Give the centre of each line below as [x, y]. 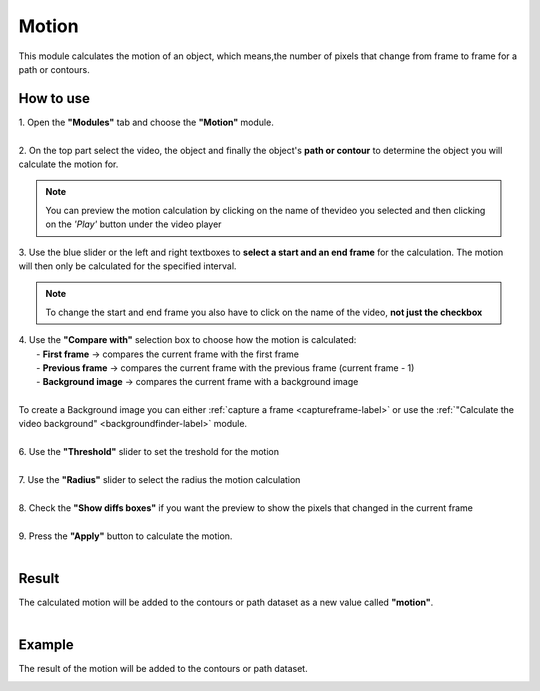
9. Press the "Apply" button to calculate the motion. [125, 536]
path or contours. [54, 69]
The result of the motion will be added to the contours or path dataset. [163, 669]
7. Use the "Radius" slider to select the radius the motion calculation [159, 480]
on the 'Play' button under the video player [133, 224]
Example [46, 645]
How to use [54, 98]
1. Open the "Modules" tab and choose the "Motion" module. [146, 122]
